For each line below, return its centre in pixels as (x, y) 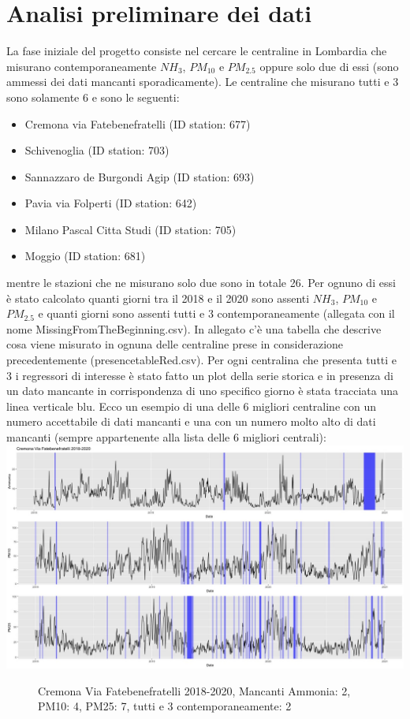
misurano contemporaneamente (82, 66)
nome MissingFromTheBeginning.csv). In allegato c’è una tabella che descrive (194, 328)
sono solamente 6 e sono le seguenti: (93, 97)
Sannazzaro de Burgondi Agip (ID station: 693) (140, 176)
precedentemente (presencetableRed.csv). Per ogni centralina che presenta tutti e (202, 360)
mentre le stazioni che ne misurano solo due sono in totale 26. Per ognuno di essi (201, 283)
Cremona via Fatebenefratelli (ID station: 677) (138, 123)
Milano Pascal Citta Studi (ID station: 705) (130, 229)
